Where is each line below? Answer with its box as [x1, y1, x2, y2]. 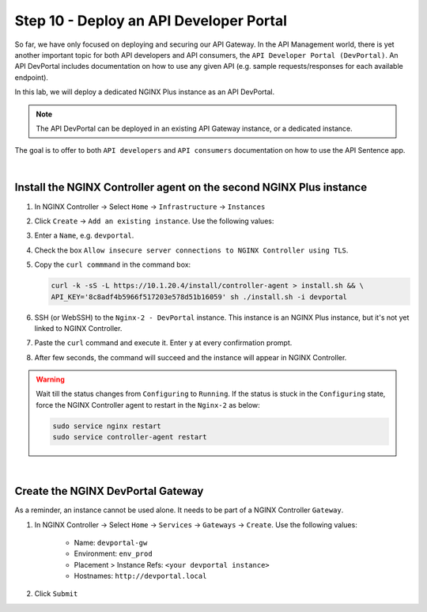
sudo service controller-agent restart [52, 432, 207, 442]
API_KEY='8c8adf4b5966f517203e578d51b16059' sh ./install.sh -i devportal [51, 292, 348, 301]
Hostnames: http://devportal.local [74, 571, 207, 581]
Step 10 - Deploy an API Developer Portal [14, 12, 288, 29]
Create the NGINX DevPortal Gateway [14, 485, 204, 498]
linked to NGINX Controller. [34, 323, 123, 333]
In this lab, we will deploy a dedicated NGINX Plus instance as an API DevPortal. [14, 87, 275, 97]
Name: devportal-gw [74, 538, 148, 547]
